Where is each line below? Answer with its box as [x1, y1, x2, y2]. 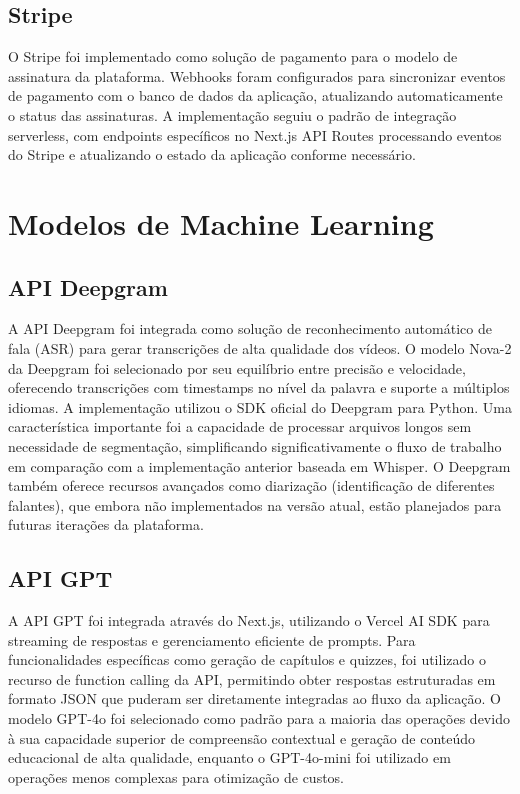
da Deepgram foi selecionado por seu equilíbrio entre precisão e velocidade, [8, 357, 466, 378]
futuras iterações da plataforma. [8, 514, 204, 535]
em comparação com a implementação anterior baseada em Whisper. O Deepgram [8, 455, 511, 476]
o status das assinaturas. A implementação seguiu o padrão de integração [8, 104, 457, 125]
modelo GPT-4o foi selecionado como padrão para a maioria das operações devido [8, 708, 510, 729]
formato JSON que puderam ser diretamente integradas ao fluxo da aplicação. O [8, 688, 501, 709]
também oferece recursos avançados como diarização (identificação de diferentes [8, 475, 495, 496]
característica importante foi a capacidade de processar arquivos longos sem [8, 416, 472, 437]
